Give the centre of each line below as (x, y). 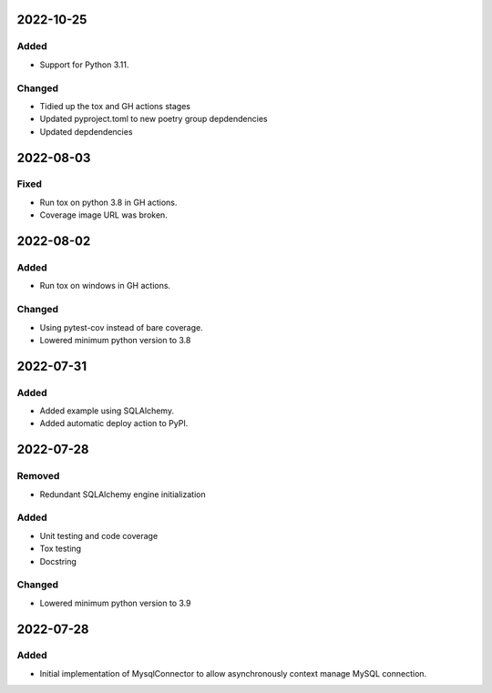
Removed (38, 476)
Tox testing (61, 549)
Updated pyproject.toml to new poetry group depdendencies (154, 119)
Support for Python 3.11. (84, 65)
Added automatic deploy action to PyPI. (114, 423)
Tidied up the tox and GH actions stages (115, 106)
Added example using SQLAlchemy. (107, 411)
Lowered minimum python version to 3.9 (115, 603)
